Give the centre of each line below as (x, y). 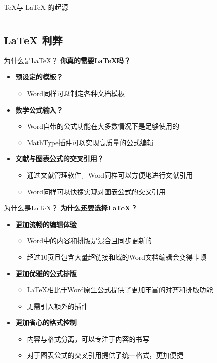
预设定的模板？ (39, 77)
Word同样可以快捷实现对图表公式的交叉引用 (96, 191)
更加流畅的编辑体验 (46, 224)
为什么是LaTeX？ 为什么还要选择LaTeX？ (71, 208)
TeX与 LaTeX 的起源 (36, 7)
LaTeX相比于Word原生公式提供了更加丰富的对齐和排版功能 (120, 290)
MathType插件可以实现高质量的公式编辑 (90, 142)
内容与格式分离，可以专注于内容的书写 (88, 338)
